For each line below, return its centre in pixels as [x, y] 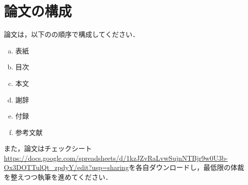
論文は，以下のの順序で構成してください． [72, 34]
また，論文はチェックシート [48, 148]
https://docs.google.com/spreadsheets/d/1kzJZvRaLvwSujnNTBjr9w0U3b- [116, 158]
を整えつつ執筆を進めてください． [58, 177]
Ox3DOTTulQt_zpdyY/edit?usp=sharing [66, 167]
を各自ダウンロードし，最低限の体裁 [186, 167]
